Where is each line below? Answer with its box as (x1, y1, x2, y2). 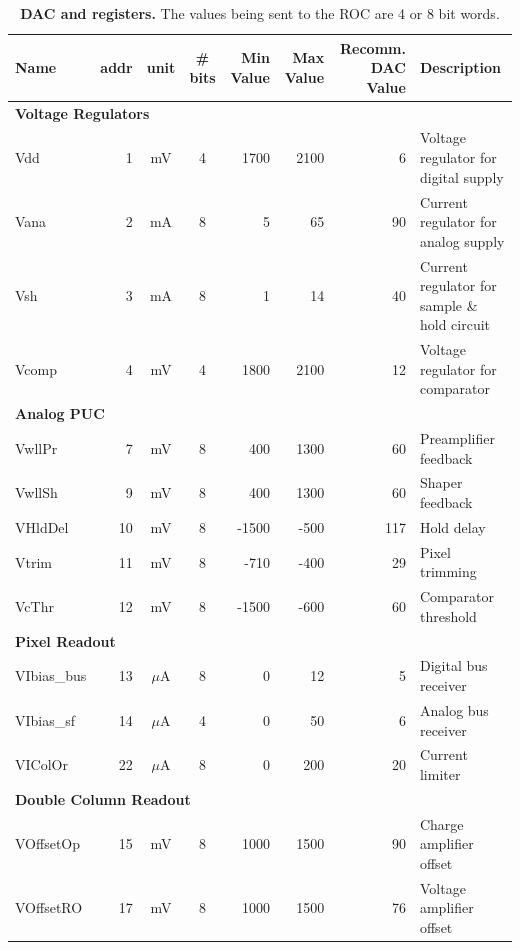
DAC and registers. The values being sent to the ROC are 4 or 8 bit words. (20, 3, 500, 23)
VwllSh (15, 482, 58, 503)
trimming (419, 561, 477, 582)
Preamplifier (419, 428, 495, 449)
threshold (419, 605, 477, 626)
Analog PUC (15, 403, 105, 424)
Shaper (419, 472, 463, 493)
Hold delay (419, 516, 486, 537)
